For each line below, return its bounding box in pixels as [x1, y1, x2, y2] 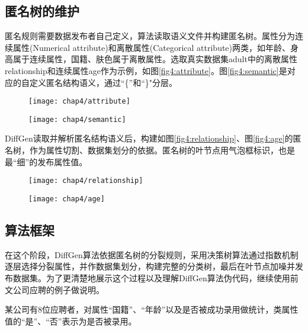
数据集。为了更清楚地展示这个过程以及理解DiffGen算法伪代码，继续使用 [12, 271, 290, 284]
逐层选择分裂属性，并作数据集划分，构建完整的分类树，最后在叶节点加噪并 [5, 260, 295, 272]
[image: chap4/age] [28, 194, 105, 203]
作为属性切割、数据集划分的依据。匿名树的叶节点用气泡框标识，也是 [29, 144, 295, 156]
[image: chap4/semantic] [28, 115, 126, 124]
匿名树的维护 [5, 2, 79, 20]
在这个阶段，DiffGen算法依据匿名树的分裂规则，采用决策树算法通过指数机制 [5, 248, 299, 261]
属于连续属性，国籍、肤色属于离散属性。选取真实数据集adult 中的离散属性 [12, 53, 297, 65]
